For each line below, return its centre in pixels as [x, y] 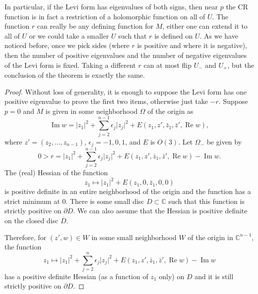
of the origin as [170, 111]
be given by [224, 141]
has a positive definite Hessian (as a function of [76, 276]
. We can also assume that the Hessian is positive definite [160, 211]
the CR [237, 6]
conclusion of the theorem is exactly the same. [75, 75]
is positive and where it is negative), [192, 45]
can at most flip [167, 65]
